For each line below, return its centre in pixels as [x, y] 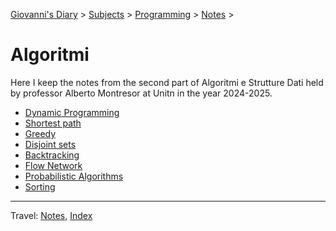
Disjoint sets [50, 144]
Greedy [40, 133]
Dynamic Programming [72, 112]
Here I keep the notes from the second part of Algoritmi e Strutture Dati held [167, 82]
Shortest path [53, 123]
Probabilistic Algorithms [74, 176]
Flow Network [53, 165]
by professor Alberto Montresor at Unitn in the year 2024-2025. [141, 93]
